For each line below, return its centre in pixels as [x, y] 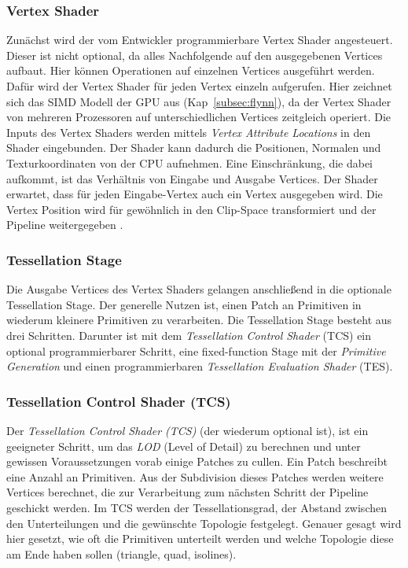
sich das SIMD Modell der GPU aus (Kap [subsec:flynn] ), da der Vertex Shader [199, 101]
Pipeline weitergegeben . [65, 225]
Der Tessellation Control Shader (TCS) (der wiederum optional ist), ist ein [187, 430]
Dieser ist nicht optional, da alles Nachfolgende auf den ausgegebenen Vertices [195, 55]
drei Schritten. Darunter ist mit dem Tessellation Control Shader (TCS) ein [189, 335]
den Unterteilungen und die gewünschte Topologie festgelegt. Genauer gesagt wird [204, 523]
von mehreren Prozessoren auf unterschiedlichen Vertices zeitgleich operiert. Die [199, 117]
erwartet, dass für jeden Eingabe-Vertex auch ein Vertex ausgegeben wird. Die [195, 194]
